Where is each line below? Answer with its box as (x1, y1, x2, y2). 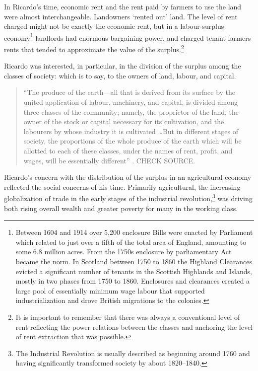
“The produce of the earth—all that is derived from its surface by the (23, 87, 236, 97)
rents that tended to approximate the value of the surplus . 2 (4, 43, 184, 54)
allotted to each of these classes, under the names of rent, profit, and (23, 146, 233, 156)
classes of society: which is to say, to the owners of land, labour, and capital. (4, 70, 236, 80)
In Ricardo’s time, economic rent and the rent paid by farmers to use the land (4, 1, 242, 11)
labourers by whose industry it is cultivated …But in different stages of (23, 126, 238, 136)
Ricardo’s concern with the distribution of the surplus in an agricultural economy (4, 172, 252, 182)
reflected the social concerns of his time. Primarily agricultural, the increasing (4, 181, 241, 192)
